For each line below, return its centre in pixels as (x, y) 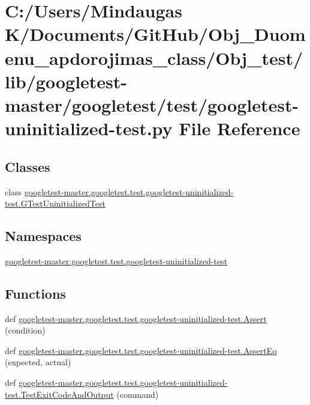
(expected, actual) (38, 362)
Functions (35, 293)
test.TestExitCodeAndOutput (59, 394)
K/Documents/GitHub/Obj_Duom (155, 34)
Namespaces (43, 236)
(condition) (25, 330)
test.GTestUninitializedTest (55, 203)
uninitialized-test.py (89, 128)
